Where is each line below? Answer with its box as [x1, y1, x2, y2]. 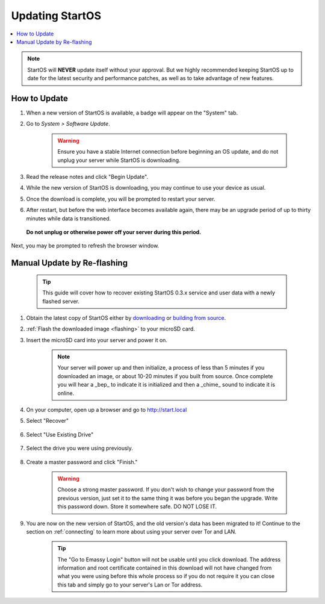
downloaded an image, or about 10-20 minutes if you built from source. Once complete [57, 372, 273, 379]
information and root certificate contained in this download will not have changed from [57, 564, 272, 571]
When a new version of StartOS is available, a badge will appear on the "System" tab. [26, 109, 238, 117]
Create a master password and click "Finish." [26, 458, 138, 465]
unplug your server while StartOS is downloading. [57, 157, 181, 164]
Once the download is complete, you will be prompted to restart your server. [26, 195, 215, 202]
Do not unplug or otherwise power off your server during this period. [26, 228, 202, 235]
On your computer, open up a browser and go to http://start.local [26, 406, 187, 414]
